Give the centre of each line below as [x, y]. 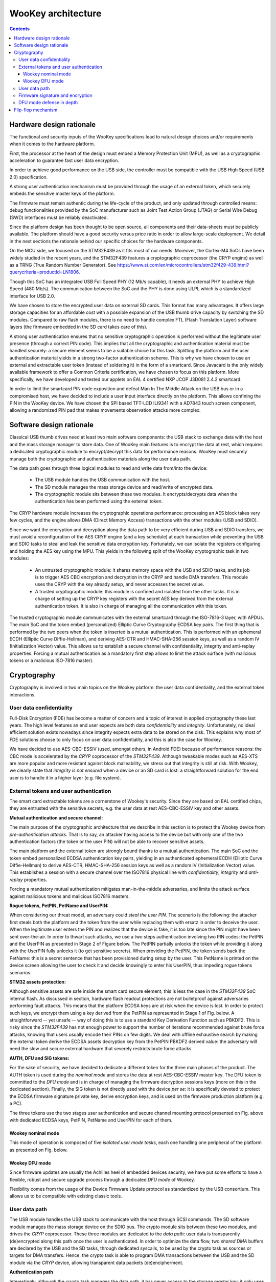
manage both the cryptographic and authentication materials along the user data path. [100, 458]
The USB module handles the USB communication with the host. [103, 480]
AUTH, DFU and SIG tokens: [39, 1058]
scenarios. [20, 972]
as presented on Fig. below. [39, 1150]
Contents [20, 29]
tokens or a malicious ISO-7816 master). [52, 660]
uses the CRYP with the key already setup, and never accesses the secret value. [120, 584]
